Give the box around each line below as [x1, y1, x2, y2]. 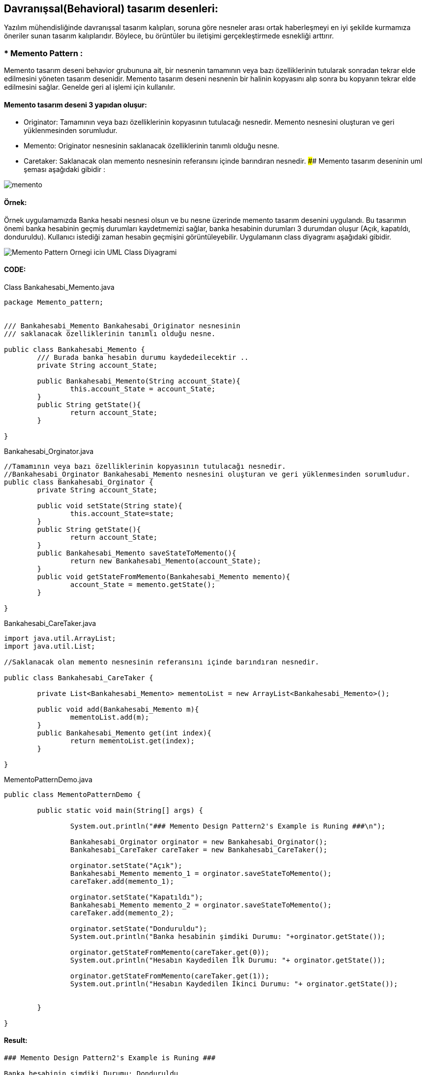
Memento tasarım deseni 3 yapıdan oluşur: [4, 100, 147, 109]
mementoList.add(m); [70, 713, 150, 721]
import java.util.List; [4, 642, 95, 650]
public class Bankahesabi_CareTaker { [4, 673, 153, 682]
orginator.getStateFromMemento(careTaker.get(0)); [70, 948, 270, 956]
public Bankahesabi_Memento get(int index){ [37, 728, 212, 737]
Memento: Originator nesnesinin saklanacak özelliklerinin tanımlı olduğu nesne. [24, 141, 279, 150]
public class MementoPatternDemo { [4, 790, 141, 798]
